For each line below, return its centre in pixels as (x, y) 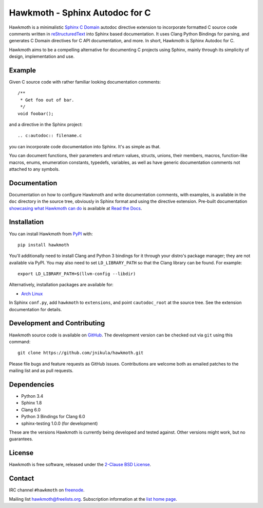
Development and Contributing (57, 323)
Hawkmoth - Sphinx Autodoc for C (80, 13)
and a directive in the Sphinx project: (46, 124)
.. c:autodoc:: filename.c (50, 136)
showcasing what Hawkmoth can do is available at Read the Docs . (75, 208)
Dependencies (32, 384)
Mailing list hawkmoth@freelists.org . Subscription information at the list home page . (93, 499)
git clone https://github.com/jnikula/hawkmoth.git (81, 353)
